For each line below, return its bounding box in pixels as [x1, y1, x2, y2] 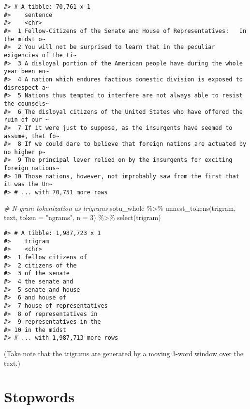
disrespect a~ [4, 84, 49, 91]
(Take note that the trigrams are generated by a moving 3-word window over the [4, 348, 243, 359]
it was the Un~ [4, 181, 53, 188]
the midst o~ [4, 35, 45, 43]
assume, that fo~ [4, 132, 59, 140]
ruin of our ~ [4, 116, 49, 124]
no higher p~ [4, 148, 45, 156]
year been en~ [4, 68, 49, 75]
